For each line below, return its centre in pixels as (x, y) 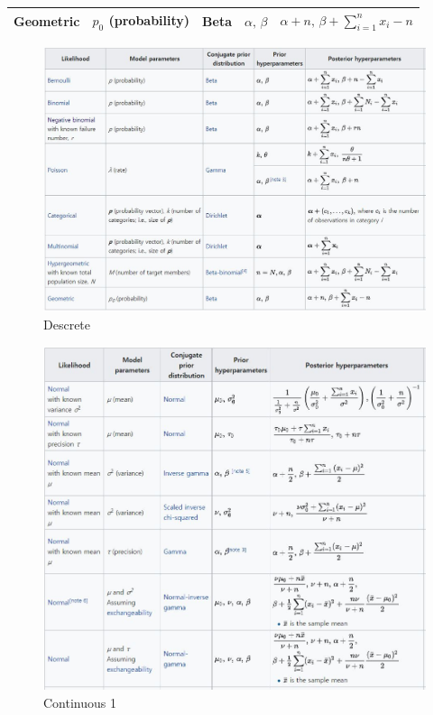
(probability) (149, 20)
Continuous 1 (80, 702)
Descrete (67, 324)
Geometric (47, 20)
